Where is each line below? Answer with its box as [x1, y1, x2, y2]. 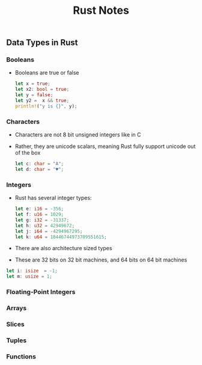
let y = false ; [14, 92, 54, 98]
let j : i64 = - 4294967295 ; [14, 228, 83, 235]
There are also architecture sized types [14, 245, 112, 252]
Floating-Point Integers [6, 288, 76, 296]
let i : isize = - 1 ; [6, 268, 58, 274]
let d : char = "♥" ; [14, 167, 64, 173]
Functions [6, 352, 36, 361]
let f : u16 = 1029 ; [14, 212, 64, 218]
